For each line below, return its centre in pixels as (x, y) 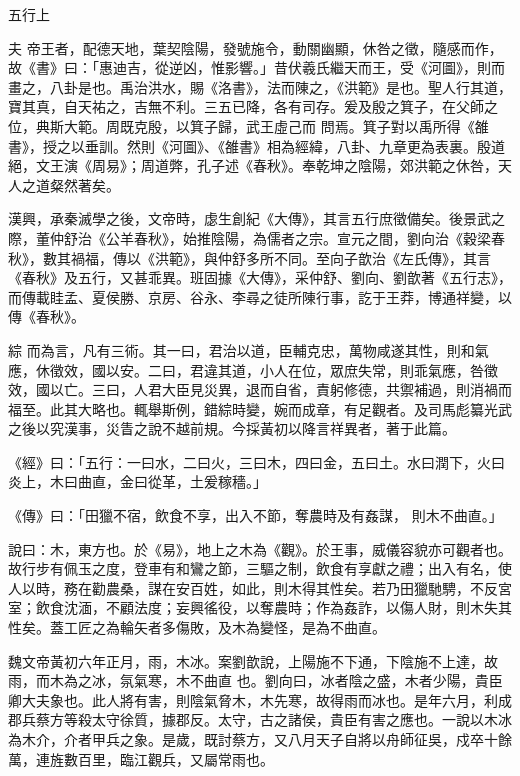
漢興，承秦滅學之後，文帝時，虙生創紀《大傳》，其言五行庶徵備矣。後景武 (249, 218)
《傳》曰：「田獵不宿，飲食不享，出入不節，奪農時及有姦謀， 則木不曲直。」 (255, 515)
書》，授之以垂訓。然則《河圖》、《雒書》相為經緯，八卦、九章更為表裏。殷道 (256, 145)
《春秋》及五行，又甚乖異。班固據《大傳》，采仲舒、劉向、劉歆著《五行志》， (260, 277)
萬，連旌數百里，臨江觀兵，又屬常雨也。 (141, 758)
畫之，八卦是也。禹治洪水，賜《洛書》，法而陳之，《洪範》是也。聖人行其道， (260, 86)
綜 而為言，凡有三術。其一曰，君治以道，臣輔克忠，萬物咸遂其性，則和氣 (248, 349)
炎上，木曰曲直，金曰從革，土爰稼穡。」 (137, 481)
